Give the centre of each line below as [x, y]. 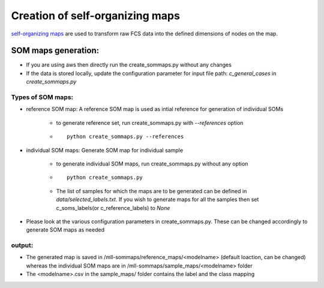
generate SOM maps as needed [65, 230]
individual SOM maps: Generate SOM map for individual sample [104, 150]
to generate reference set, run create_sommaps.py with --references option [150, 122]
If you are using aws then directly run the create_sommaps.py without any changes [129, 65]
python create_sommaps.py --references [125, 137]
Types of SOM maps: [42, 97]
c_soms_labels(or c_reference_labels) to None [113, 208]
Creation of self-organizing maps [95, 16]
